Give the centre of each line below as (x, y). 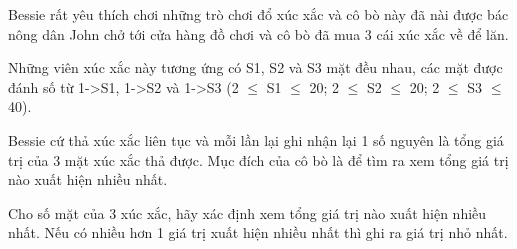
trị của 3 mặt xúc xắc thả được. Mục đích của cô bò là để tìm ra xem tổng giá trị (258, 159)
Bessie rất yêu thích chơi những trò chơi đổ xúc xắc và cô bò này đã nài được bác (258, 14)
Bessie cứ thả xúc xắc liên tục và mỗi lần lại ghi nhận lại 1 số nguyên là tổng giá (256, 139)
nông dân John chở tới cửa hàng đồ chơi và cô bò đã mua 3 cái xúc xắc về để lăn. (258, 33)
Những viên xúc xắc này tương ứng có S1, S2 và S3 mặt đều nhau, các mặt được (255, 67)
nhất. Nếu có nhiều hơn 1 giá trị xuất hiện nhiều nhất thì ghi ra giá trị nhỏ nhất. (258, 232)
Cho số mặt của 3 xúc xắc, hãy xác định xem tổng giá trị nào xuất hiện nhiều (247, 212)
